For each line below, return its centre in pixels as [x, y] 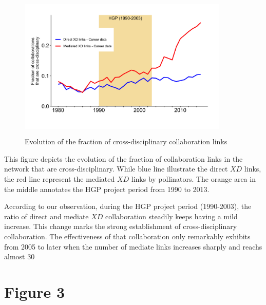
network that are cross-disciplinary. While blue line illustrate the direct [116, 169]
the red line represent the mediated [60, 178]
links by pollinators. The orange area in [193, 178]
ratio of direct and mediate [46, 216]
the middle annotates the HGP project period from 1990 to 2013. [107, 189]
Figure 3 [35, 291]
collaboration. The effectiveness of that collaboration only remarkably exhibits [127, 236]
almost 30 [20, 256]
